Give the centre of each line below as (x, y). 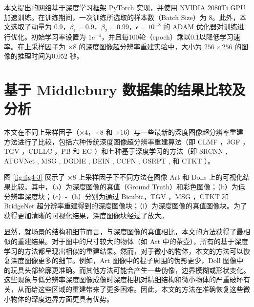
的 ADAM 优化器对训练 (200, 27)
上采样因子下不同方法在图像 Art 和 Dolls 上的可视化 (161, 177)
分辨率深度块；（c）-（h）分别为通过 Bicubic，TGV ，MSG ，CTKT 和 (116, 196)
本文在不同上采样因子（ (42, 132)
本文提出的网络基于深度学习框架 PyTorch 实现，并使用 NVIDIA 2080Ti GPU (125, 7)
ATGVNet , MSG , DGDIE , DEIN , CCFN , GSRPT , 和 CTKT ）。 (109, 160)
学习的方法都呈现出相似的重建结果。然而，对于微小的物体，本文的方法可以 (124, 251)
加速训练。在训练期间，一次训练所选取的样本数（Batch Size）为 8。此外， (122, 17)
